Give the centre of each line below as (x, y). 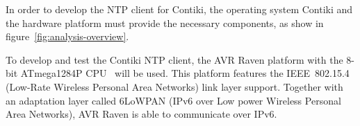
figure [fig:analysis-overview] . (67, 36)
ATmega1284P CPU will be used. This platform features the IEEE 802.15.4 (185, 73)
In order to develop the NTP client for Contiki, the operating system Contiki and (179, 9)
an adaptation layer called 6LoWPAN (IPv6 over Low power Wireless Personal (173, 100)
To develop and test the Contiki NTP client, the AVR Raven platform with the (174, 59)
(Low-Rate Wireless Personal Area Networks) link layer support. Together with (174, 86)
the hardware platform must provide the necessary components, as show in (165, 22)
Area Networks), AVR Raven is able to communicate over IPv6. (141, 114)
